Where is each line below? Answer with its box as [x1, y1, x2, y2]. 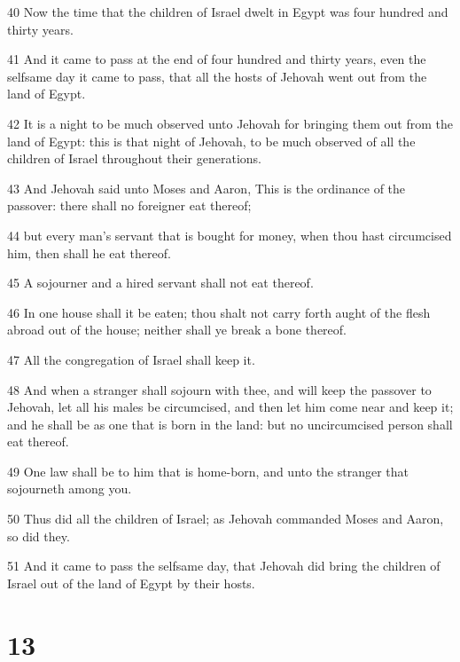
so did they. [7, 526, 70, 545]
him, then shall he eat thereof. [7, 243, 171, 262]
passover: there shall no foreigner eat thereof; [7, 196, 252, 215]
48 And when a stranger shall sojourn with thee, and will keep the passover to [7, 380, 432, 398]
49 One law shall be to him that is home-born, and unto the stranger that [7, 461, 409, 480]
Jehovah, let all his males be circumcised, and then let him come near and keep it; [7, 398, 454, 416]
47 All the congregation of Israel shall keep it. [7, 350, 255, 368]
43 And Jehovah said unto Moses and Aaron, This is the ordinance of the [7, 178, 406, 197]
